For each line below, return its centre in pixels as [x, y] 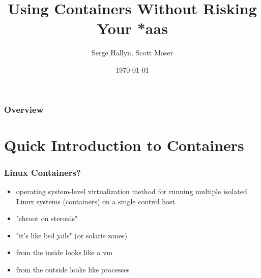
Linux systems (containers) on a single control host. [96, 201]
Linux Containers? [42, 172]
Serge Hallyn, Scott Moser [132, 53]
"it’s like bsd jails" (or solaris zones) [72, 235]
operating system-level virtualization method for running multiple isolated [132, 191]
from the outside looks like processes [73, 269]
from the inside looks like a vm [64, 252]
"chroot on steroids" [47, 218]
